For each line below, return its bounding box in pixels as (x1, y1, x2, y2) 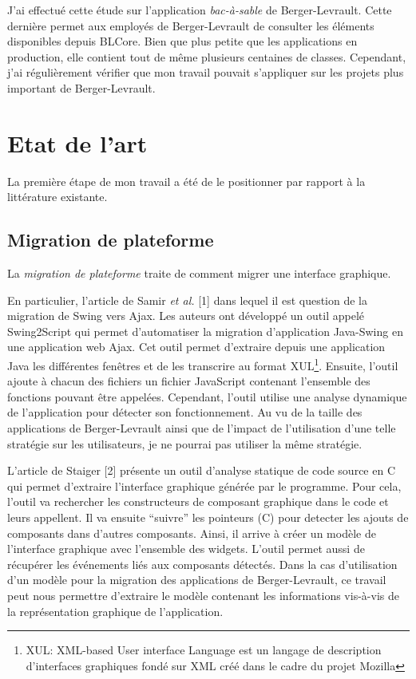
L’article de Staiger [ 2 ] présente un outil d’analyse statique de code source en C (7, 462, 396, 479)
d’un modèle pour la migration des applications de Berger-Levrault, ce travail (7, 571, 386, 588)
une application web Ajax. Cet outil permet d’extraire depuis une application (7, 338, 386, 355)
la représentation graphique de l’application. (7, 602, 224, 619)
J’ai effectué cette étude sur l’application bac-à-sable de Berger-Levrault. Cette (7, 2, 392, 18)
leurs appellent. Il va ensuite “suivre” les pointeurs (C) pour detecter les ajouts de (7, 509, 409, 526)
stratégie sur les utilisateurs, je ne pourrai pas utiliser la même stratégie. (7, 435, 363, 452)
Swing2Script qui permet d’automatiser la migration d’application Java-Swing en (7, 322, 403, 339)
